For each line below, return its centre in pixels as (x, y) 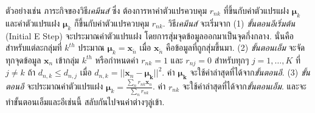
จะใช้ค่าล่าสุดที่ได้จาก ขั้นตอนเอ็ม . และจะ (244, 86)
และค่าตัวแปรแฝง (33, 23)
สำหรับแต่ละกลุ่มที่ (34, 47)
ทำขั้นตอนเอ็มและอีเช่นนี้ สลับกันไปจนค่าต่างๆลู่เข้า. (85, 101)
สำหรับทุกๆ (232, 60)
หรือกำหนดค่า (117, 60)
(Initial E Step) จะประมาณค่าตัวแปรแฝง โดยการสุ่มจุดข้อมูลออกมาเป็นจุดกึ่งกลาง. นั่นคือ (150, 35)
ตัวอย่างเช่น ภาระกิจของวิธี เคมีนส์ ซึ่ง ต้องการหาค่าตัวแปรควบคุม (106, 10)
